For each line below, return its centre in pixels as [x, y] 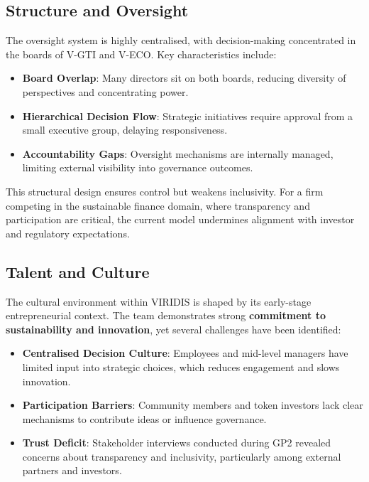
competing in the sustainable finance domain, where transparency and [158, 205]
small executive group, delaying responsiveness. [125, 130]
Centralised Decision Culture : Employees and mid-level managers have [185, 353]
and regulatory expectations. [68, 233]
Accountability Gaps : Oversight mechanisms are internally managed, [178, 153]
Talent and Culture [78, 271]
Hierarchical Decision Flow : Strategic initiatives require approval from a [188, 116]
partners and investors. [72, 470]
